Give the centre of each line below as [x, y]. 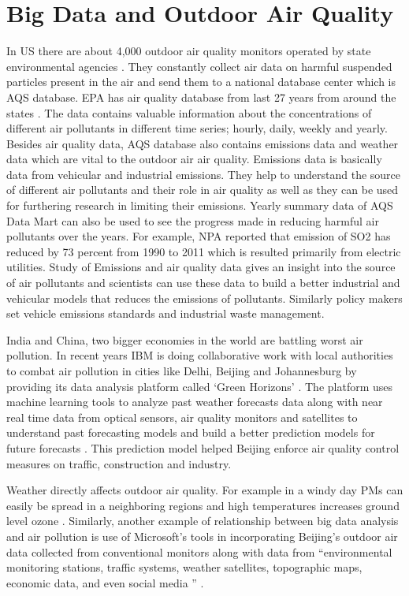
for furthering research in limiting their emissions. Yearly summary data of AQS [200, 205]
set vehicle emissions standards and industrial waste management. [165, 313]
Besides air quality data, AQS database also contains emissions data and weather [203, 143]
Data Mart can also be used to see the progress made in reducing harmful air [193, 220]
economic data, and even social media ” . [105, 582]
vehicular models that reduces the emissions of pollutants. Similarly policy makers [204, 298]
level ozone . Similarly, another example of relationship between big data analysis [203, 521]
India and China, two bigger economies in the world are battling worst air [185, 339]
